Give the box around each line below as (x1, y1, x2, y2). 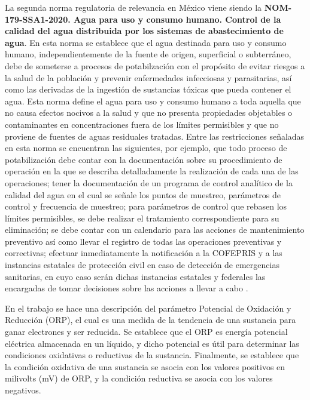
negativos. (5, 384, 41, 396)
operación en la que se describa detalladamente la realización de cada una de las (5, 165, 299, 177)
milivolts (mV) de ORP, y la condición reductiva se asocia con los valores (5, 372, 273, 384)
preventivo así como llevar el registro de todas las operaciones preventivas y (5, 235, 282, 247)
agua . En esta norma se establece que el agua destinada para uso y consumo (5, 36, 287, 48)
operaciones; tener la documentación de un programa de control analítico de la (5, 176, 293, 189)
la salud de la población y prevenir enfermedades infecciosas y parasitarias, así (5, 71, 292, 84)
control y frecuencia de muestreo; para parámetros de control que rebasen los (5, 200, 287, 213)
